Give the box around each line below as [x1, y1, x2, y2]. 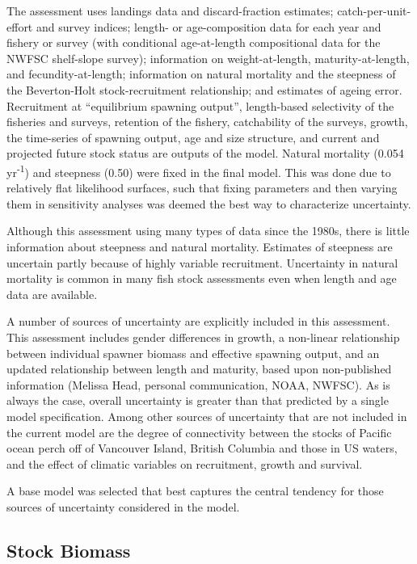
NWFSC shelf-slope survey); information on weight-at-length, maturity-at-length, [6, 49, 410, 66]
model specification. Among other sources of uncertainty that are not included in [6, 407, 407, 424]
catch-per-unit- [337, 2, 411, 19]
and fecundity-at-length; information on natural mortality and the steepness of [6, 65, 396, 82]
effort [6, 18, 33, 35]
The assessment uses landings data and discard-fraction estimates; [6, 2, 334, 19]
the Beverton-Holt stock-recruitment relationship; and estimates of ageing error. [6, 81, 402, 98]
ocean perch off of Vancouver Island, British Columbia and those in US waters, [6, 440, 398, 457]
